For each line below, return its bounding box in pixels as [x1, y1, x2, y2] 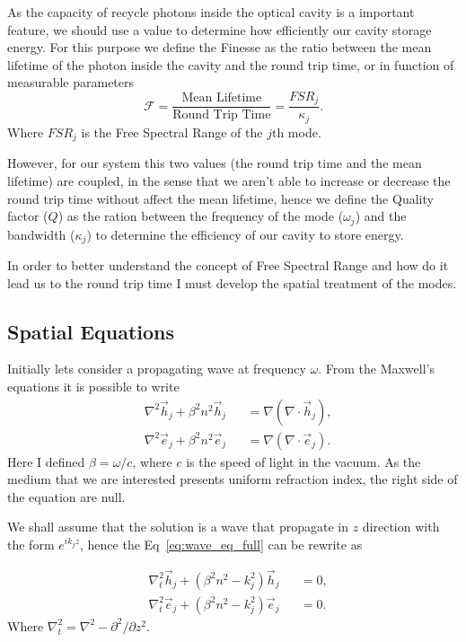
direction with [362, 517, 440, 536]
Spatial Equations [7, 317, 175, 345]
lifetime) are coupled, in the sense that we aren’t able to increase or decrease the [7, 171, 451, 189]
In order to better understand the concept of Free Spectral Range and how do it [7, 256, 449, 275]
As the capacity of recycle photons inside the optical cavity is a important [7, 3, 415, 21]
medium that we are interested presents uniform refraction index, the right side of [7, 470, 458, 488]
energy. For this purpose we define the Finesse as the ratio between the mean [7, 38, 432, 57]
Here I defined [7, 452, 85, 471]
